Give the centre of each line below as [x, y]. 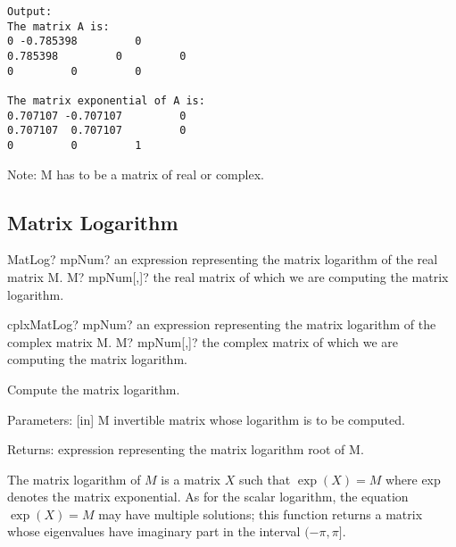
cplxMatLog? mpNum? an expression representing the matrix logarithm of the [222, 324]
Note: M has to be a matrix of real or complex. [136, 174]
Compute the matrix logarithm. [94, 389]
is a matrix [191, 479]
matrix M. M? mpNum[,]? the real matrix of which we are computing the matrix [228, 276]
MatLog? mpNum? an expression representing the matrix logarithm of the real [223, 259]
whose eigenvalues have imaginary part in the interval [154, 531]
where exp [413, 479]
